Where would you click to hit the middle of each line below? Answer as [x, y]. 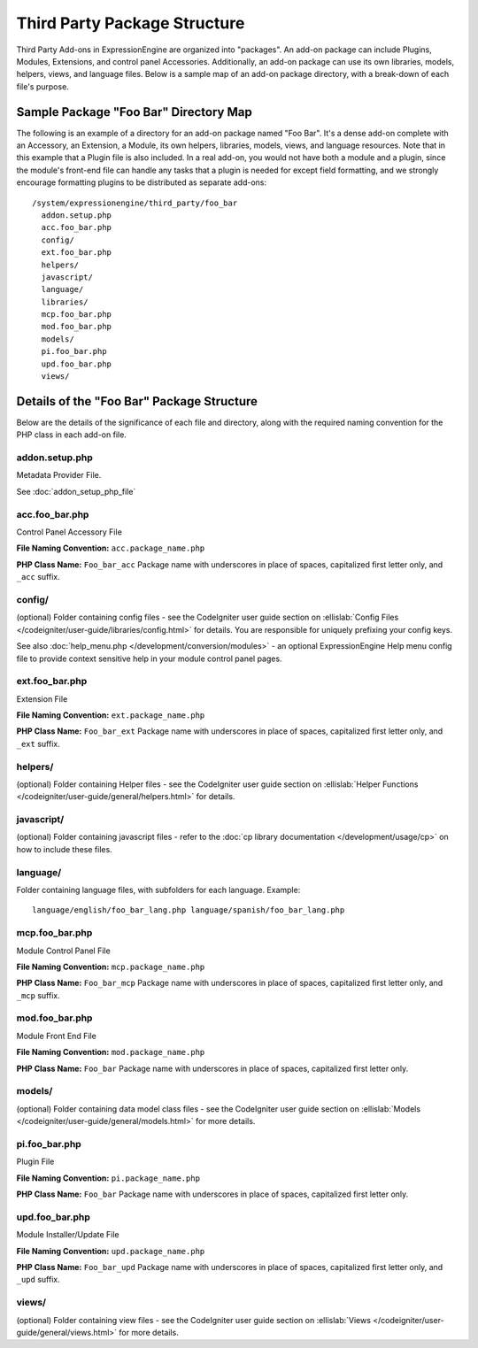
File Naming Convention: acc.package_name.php [111, 548]
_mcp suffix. [39, 995]
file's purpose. [43, 86]
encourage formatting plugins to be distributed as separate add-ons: [142, 182]
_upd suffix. [39, 1280]
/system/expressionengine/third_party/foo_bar [135, 203]
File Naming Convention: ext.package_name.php [111, 715]
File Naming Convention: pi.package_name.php [108, 1178]
